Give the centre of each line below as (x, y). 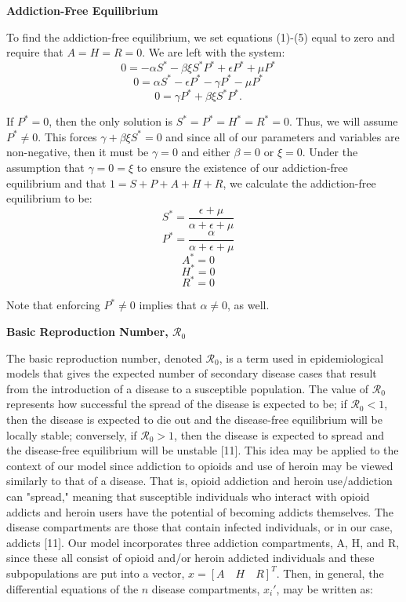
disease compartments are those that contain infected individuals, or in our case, (199, 527)
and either (206, 152)
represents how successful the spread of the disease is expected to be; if (177, 404)
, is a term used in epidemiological (301, 358)
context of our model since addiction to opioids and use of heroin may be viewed (200, 465)
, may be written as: (324, 588)
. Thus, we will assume (343, 121)
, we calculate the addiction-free (299, 182)
